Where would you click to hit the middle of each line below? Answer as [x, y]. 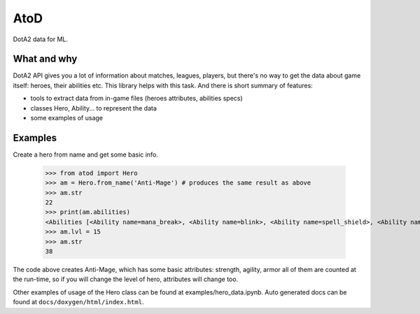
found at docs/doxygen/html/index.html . [78, 302]
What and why [45, 59]
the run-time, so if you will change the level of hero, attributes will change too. [125, 279]
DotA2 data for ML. [41, 39]
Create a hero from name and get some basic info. [86, 155]
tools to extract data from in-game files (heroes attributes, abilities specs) [136, 99]
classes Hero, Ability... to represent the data [94, 108]
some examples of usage [67, 118]
